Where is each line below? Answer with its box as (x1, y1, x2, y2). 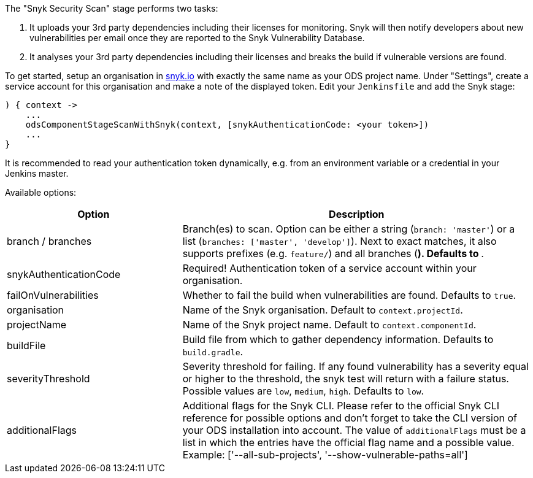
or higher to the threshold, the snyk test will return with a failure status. (182, 372, 509, 385)
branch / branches (7, 235, 92, 247)
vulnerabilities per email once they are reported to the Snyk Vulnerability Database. (29, 33, 365, 43)
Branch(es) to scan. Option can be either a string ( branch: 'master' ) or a (182, 223, 515, 235)
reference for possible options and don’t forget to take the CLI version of (182, 412, 518, 424)
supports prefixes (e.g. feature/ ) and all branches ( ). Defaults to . (182, 247, 484, 260)
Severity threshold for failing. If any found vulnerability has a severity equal (182, 360, 529, 372)
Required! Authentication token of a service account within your (182, 262, 477, 274)
